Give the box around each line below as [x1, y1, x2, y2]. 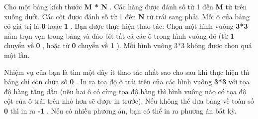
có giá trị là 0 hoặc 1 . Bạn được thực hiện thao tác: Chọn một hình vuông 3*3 [4, 21, 248, 31]
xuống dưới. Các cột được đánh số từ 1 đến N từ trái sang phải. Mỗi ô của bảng [4, 11, 250, 21]
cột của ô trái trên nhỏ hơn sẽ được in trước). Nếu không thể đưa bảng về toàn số [4, 96, 254, 106]
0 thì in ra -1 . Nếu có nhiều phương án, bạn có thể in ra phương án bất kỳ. [4, 105, 237, 116]
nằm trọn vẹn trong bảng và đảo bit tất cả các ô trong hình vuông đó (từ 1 [4, 30, 235, 41]
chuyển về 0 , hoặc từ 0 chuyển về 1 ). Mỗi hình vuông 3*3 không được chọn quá [4, 40, 252, 51]
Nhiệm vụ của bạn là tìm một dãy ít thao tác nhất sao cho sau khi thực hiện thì [4, 66, 250, 77]
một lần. [4, 50, 30, 60]
